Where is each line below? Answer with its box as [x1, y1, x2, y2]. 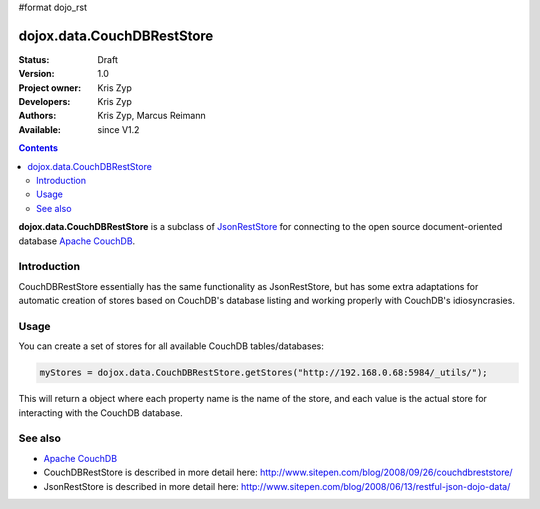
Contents [18, 142, 59, 154]
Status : [18, 53, 50, 65]
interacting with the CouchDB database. [18, 406, 184, 419]
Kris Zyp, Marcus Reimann [97, 110, 206, 122]
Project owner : [18, 81, 82, 94]
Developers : [18, 96, 71, 108]
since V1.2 [97, 123, 140, 135]
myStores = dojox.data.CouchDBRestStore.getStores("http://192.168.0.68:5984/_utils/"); [39, 367, 489, 379]
